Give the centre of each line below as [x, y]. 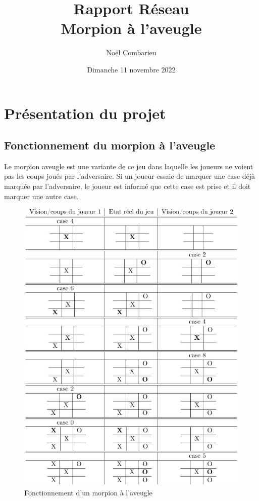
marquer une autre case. [41, 196]
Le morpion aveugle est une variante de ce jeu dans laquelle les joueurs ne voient [129, 166]
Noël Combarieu [131, 52]
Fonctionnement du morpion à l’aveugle [110, 145]
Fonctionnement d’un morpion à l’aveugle [88, 492]
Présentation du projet [85, 113]
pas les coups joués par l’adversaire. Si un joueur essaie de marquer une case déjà [130, 176]
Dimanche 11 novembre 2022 [131, 69]
